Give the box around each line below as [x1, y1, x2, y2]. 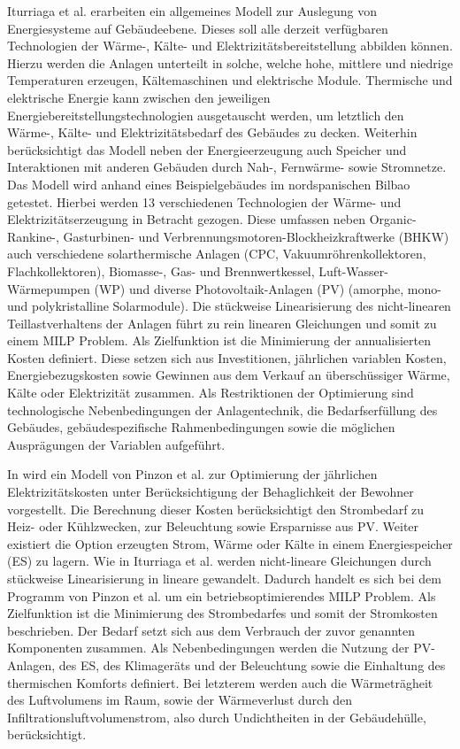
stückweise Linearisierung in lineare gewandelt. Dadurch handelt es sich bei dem [7, 569, 441, 587]
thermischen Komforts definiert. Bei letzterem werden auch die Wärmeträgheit [7, 673, 433, 691]
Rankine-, [7, 227, 59, 245]
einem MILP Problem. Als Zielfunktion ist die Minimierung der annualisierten [7, 331, 431, 350]
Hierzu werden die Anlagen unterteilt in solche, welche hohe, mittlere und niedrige [7, 53, 453, 72]
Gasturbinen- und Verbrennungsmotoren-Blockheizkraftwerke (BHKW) [63, 227, 449, 245]
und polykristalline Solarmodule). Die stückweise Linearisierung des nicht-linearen [7, 297, 451, 315]
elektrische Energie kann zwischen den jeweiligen [7, 88, 271, 106]
